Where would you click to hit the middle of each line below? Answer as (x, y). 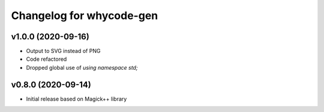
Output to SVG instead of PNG (63, 51)
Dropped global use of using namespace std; (82, 67)
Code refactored (46, 59)
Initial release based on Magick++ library (76, 99)
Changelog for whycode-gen (85, 15)
